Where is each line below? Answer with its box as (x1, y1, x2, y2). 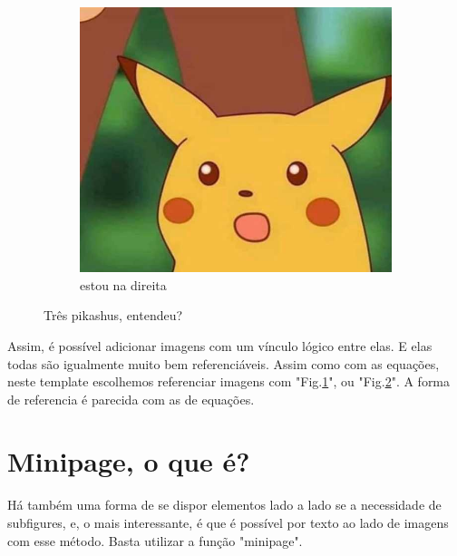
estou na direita (80, 275, 167, 294)
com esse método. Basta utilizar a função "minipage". (7, 531, 303, 550)
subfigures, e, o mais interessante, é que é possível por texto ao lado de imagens (7, 513, 449, 532)
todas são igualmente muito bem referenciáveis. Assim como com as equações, (7, 354, 440, 373)
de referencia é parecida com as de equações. (7, 389, 255, 408)
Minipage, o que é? (7, 443, 250, 480)
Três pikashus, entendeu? (44, 306, 183, 325)
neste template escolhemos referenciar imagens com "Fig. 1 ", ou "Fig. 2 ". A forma (7, 372, 451, 391)
